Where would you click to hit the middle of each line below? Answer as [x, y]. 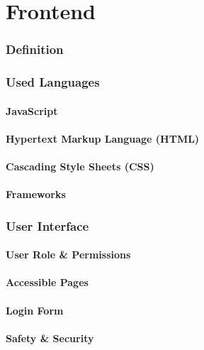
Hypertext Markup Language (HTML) [103, 138]
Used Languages [53, 82]
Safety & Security [50, 338]
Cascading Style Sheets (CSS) [80, 166]
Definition [35, 49]
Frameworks [36, 194]
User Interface [47, 225]
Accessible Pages [47, 282]
